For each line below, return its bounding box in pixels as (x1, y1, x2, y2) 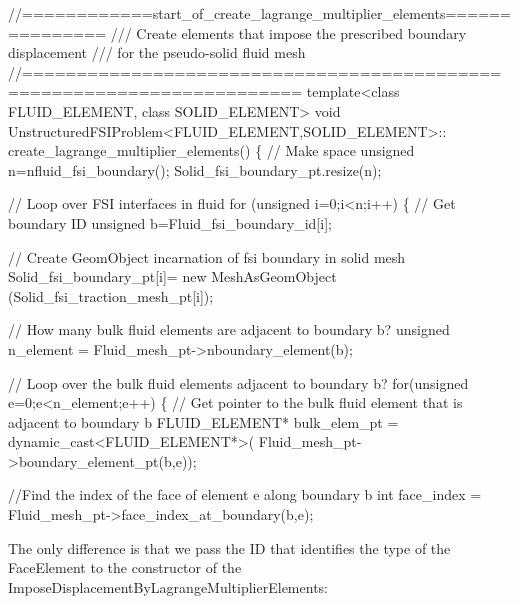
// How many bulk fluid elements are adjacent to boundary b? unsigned (8, 319, 450, 340)
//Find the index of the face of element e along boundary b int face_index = (8, 484, 482, 505)
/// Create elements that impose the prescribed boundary (110, 22, 467, 43)
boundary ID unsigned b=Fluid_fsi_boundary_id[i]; (8, 212, 332, 233)
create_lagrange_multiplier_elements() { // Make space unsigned (8, 140, 415, 161)
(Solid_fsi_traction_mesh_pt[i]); (8, 285, 214, 306)
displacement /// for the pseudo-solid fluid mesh (8, 42, 306, 63)
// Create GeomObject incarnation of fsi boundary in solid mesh (8, 246, 406, 267)
